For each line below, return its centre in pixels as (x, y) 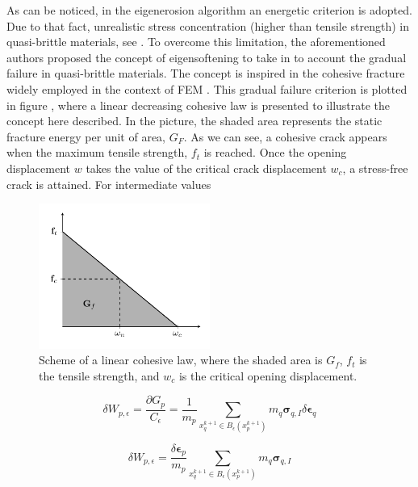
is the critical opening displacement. (268, 375)
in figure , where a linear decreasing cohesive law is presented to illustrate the (199, 105)
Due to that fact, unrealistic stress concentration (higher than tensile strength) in (208, 25)
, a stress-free (375, 168)
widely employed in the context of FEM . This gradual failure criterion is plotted (207, 88)
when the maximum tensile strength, (97, 152)
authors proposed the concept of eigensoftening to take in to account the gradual (207, 57)
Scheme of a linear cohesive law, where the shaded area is (181, 360)
